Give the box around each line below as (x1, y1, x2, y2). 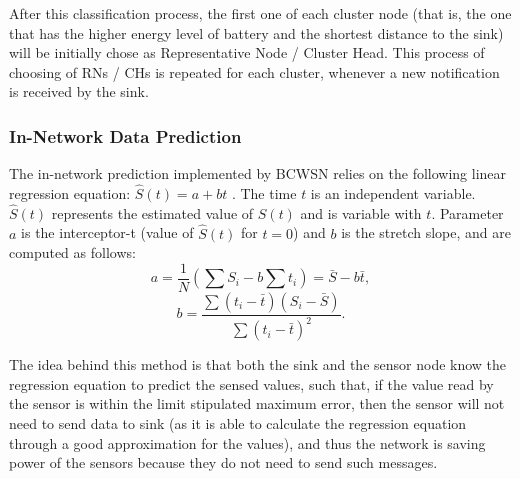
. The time (231, 183, 297, 203)
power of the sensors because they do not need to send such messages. (9, 452, 438, 473)
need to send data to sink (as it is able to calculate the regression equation (9, 413, 467, 434)
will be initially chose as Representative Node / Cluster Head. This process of (9, 42, 485, 63)
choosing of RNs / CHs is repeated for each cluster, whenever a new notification (9, 61, 500, 82)
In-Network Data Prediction (9, 123, 242, 148)
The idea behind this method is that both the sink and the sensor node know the (9, 354, 507, 375)
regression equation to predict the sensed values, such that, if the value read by (9, 373, 494, 394)
